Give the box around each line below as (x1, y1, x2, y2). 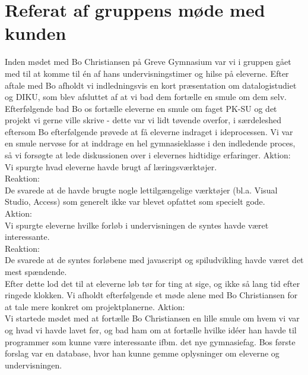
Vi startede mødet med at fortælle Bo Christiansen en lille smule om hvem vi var (5, 312, 300, 324)
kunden (5, 21, 66, 45)
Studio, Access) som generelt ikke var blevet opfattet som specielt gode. (5, 195, 265, 208)
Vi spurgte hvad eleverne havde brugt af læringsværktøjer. (5, 160, 217, 173)
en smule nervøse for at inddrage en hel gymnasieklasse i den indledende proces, (5, 137, 296, 149)
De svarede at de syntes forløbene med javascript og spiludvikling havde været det (5, 254, 304, 266)
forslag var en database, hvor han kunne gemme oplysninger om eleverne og (5, 347, 280, 360)
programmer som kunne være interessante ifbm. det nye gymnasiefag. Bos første (5, 335, 296, 348)
